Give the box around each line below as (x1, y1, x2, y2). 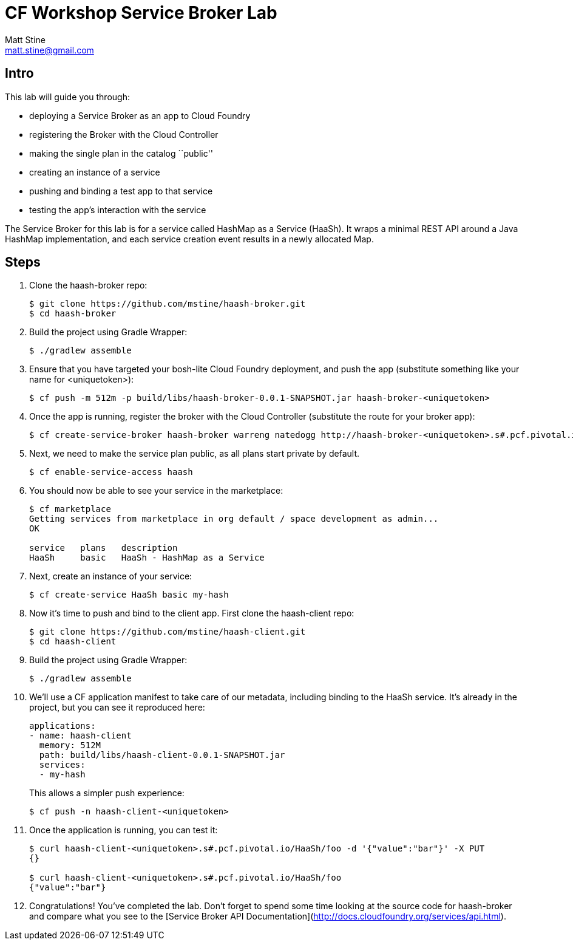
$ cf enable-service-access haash (29, 467, 193, 477)
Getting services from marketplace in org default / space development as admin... (29, 514, 439, 524)
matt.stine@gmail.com (5, 44, 94, 55)
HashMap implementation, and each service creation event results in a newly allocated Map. (5, 233, 374, 244)
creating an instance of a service (29, 166, 160, 177)
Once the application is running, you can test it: (29, 825, 218, 836)
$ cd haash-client (29, 636, 117, 647)
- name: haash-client (29, 731, 132, 741)
